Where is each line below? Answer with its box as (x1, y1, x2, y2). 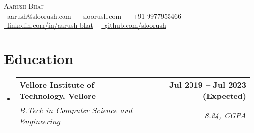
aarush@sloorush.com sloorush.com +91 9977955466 (7, 10, 181, 20)
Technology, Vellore (19, 90, 96, 101)
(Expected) (202, 90, 246, 101)
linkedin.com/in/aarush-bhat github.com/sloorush (7, 20, 166, 30)
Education (4, 48, 74, 68)
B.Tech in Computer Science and (19, 104, 132, 115)
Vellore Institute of (19, 78, 94, 90)
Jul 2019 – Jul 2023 (169, 78, 246, 90)
